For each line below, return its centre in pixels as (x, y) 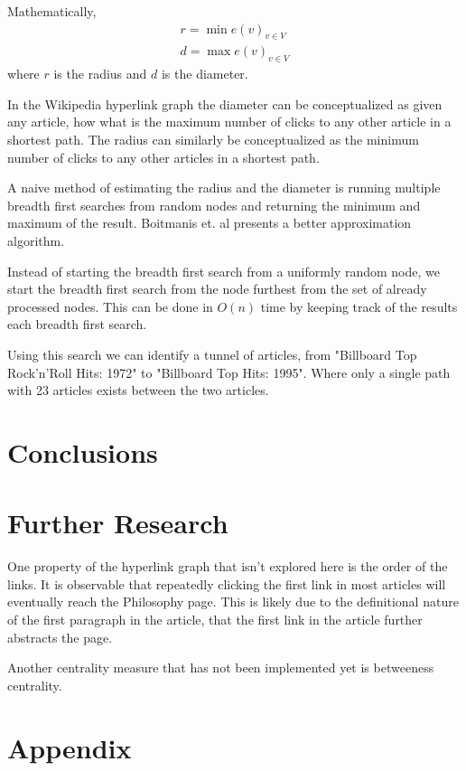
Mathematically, (52, 11)
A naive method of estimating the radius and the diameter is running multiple (224, 188)
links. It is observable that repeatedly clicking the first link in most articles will (227, 583)
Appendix (70, 747)
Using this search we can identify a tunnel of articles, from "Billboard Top (212, 354)
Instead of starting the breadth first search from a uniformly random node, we (224, 271)
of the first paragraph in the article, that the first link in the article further (215, 620)
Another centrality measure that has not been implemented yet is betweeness (221, 668)
